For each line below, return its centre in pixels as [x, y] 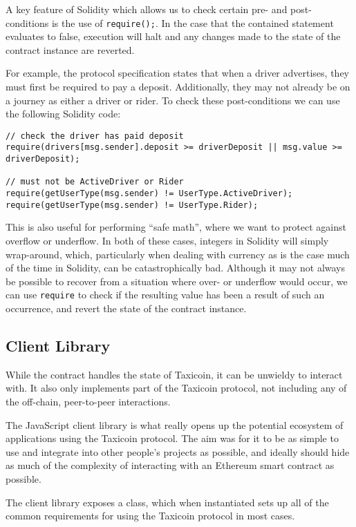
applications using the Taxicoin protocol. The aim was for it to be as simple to [172, 438]
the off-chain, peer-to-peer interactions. [88, 402]
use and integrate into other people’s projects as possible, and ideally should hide [178, 451]
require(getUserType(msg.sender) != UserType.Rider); [132, 205]
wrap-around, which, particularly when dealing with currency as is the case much [178, 254]
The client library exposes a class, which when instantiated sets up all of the [167, 502]
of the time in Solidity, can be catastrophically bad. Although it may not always [176, 268]
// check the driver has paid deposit [95, 136]
